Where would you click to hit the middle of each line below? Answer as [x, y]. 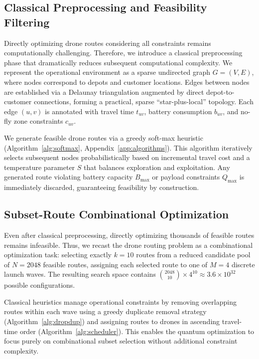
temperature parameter [40, 167]
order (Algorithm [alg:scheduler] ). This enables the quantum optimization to [137, 331]
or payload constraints [186, 177]
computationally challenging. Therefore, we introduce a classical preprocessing [123, 53]
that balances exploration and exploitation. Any [157, 167]
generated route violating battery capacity [68, 177]
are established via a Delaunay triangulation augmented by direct [104, 91]
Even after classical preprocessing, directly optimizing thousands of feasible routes [129, 235]
